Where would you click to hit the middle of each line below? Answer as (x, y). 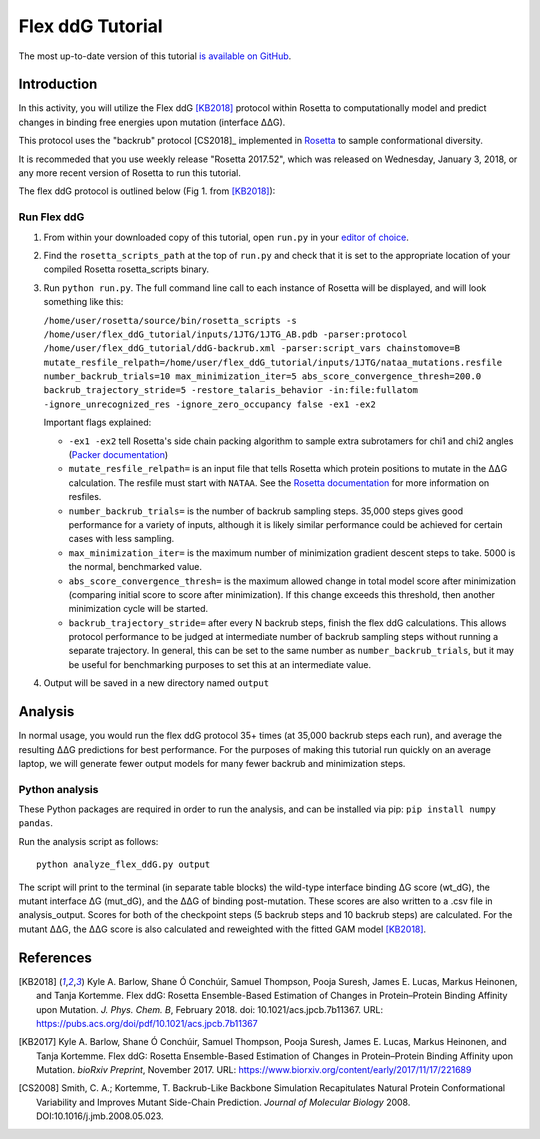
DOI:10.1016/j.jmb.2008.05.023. (100, 1116)
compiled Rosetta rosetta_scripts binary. (126, 269)
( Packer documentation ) (118, 455)
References (55, 957)
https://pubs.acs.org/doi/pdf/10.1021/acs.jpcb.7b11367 (147, 1023)
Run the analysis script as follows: (88, 841)
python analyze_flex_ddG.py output (123, 864)
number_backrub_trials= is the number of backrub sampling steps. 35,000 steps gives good (266, 511)
